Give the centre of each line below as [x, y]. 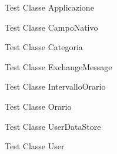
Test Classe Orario [38, 106]
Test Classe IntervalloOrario [55, 86]
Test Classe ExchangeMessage [58, 66]
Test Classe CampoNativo [51, 27]
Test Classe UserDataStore [53, 126]
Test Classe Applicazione [49, 7]
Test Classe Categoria [44, 47]
